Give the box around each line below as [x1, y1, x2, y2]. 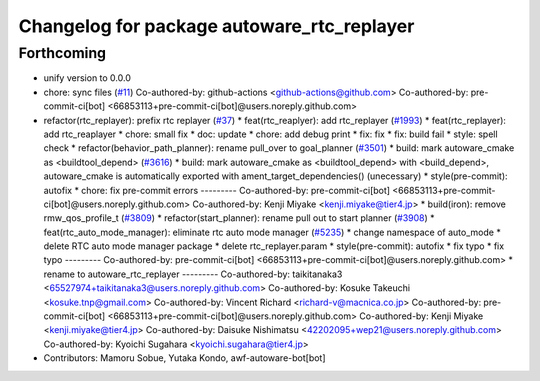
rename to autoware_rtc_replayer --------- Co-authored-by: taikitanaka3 [43, 268, 343, 280]
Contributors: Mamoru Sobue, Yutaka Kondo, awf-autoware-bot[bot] [43, 352, 326, 364]
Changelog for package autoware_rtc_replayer [18, 15, 415, 37]
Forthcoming [18, 44, 107, 62]
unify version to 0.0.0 [43, 72, 132, 84]
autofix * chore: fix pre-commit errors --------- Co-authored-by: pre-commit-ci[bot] [43, 184, 390, 196]
